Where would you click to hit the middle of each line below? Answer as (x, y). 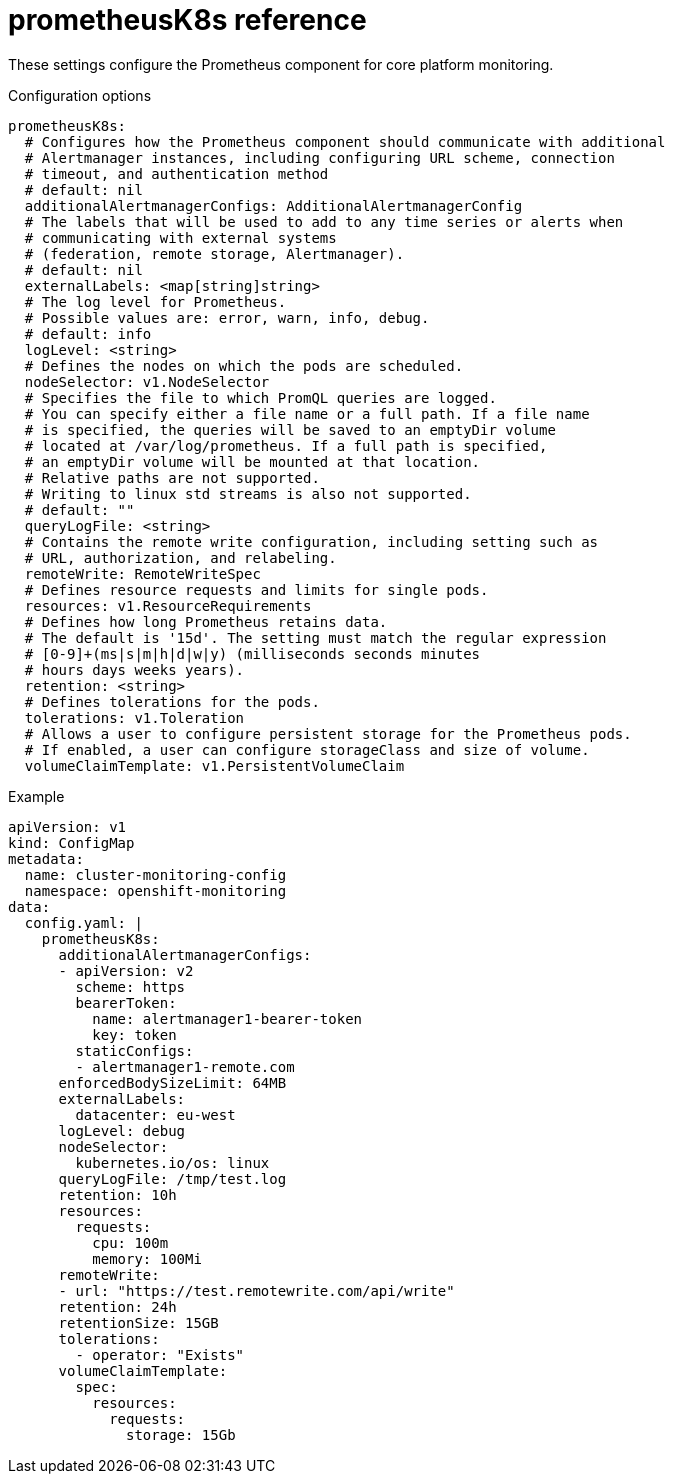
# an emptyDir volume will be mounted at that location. (252, 461)
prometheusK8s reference (187, 20)
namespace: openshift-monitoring (155, 890)
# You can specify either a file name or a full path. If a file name (307, 413)
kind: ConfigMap (71, 842)
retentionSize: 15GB (138, 1322)
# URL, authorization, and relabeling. (180, 557)
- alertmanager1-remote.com (185, 1066)
